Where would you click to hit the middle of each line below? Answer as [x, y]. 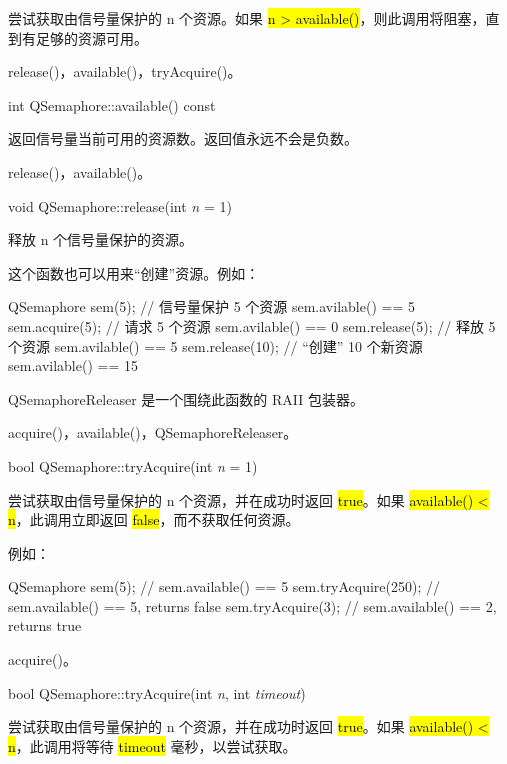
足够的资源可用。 [91, 37]
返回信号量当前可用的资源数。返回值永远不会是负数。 [183, 138]
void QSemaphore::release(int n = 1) [120, 205]
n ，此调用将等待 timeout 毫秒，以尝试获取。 [152, 745]
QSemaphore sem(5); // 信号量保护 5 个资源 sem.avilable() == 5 [211, 306]
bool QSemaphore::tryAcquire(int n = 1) [133, 465]
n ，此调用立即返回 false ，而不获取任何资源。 [154, 519]
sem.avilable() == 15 [73, 365]
